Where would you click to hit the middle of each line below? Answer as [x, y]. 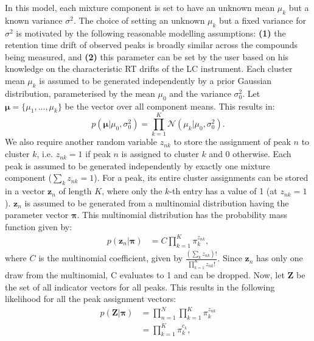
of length [75, 191]
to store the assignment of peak [232, 142]
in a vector [25, 191]
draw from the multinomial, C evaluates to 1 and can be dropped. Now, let [145, 274]
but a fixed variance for [263, 20]
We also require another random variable [81, 142]
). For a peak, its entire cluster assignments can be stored [201, 178]
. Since [230, 258]
